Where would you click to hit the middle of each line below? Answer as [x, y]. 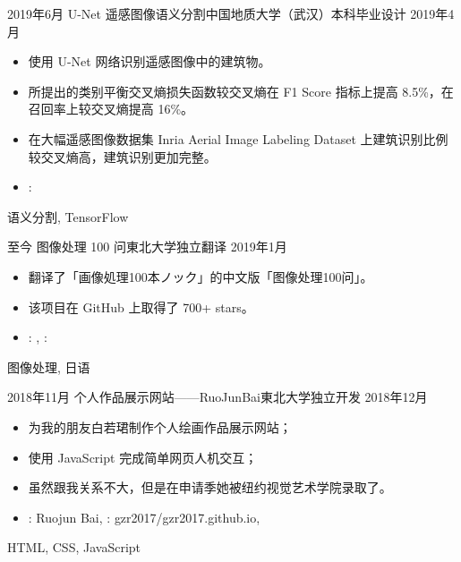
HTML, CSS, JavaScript [74, 547]
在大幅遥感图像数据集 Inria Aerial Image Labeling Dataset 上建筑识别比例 [238, 138]
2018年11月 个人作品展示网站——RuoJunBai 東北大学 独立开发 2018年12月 [218, 397]
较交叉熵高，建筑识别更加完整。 [122, 156]
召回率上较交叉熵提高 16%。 [111, 109]
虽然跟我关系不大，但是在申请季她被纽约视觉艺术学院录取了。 [210, 487]
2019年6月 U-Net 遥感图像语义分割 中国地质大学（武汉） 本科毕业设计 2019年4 [231, 13]
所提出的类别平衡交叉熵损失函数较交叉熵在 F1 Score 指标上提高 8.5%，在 [241, 91]
